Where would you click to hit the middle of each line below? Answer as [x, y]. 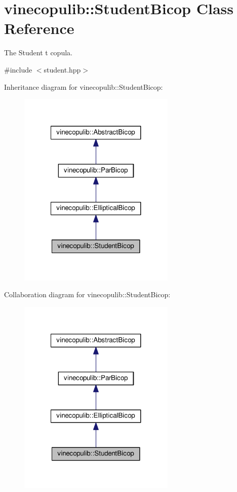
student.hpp [62, 69]
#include [18, 69]
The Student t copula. [38, 52]
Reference [39, 28]
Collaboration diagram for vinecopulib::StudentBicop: [87, 294]
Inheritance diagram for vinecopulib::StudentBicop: [84, 86]
